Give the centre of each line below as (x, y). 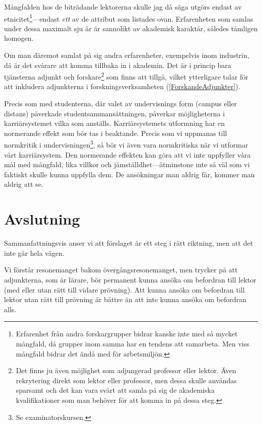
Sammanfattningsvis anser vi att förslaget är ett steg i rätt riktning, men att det (129, 243)
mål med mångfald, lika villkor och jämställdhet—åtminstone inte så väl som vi (127, 164)
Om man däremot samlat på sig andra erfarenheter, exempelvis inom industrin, (127, 55)
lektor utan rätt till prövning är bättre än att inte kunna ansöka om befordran (125, 299)
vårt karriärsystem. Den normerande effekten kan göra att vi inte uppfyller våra (127, 154)
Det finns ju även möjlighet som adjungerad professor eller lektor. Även (126, 370)
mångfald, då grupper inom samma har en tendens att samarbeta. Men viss (133, 343)
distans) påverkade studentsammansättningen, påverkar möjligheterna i (115, 113)
